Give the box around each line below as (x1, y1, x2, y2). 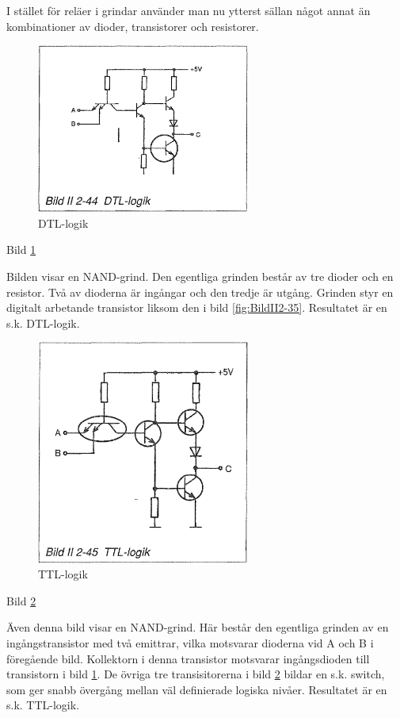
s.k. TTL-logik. (6, 697, 80, 713)
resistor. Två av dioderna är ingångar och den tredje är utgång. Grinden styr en (6, 283, 394, 300)
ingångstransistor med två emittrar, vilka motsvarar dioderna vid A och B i (6, 634, 374, 651)
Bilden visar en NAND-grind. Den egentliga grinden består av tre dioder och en (6, 268, 394, 285)
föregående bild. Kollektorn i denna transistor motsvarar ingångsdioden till (6, 650, 370, 666)
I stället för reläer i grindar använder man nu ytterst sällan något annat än (6, 2, 371, 18)
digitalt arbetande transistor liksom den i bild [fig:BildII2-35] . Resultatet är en (6, 299, 387, 316)
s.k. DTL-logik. (6, 314, 80, 331)
